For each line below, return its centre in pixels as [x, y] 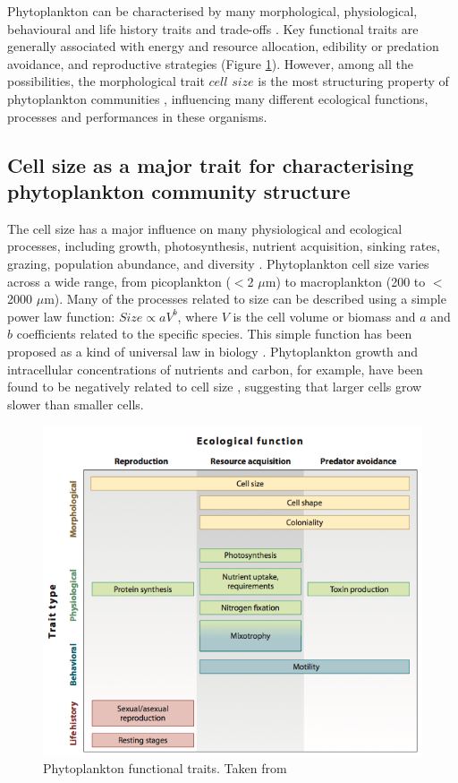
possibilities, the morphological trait [106, 81]
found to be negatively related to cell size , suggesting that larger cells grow [215, 387]
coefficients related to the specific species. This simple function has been [214, 334]
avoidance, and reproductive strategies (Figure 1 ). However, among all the [210, 63]
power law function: [61, 316]
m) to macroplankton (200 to [345, 281]
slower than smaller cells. [76, 404]
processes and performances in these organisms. [137, 116]
